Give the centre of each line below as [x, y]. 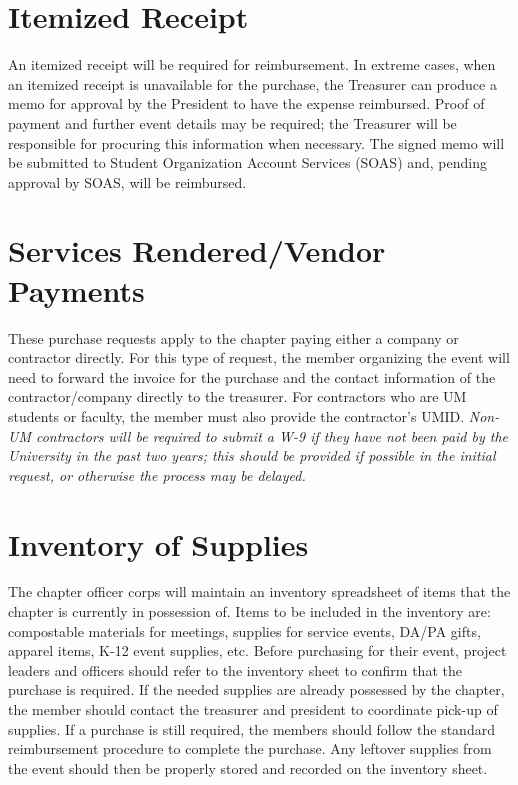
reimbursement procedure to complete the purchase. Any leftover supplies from [250, 748]
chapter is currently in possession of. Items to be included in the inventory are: [249, 611]
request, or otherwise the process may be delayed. [157, 474]
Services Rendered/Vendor [197, 250]
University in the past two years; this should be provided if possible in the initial [252, 455]
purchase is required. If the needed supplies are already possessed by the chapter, [256, 689]
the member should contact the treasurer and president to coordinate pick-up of [253, 709]
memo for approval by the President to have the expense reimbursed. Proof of [246, 103]
